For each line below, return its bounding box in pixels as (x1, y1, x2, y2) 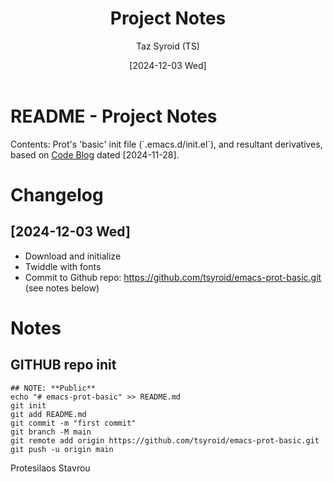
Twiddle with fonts (24, 260, 102, 272)
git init (10, 400, 47, 411)
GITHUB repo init (10, 357, 117, 374)
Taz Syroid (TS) (136, 40, 200, 52)
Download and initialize (24, 250, 122, 262)
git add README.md (10, 409, 87, 419)
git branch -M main (10, 427, 92, 437)
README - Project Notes (10, 105, 218, 127)
